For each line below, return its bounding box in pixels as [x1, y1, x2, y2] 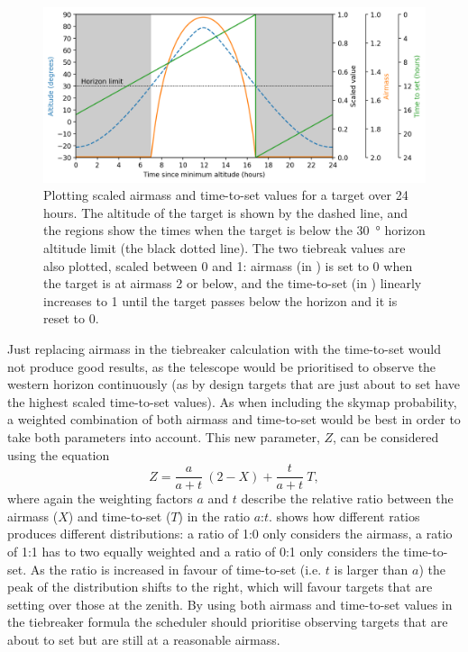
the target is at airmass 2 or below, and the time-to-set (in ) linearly [43, 274, 422, 293]
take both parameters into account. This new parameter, [7, 427, 320, 446]
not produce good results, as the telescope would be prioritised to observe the [7, 357, 436, 376]
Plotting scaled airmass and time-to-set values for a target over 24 [43, 186, 408, 204]
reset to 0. [43, 309, 99, 328]
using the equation [7, 445, 110, 464]
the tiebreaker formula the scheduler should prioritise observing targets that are [7, 612, 448, 631]
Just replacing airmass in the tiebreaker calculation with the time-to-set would [7, 339, 441, 358]
